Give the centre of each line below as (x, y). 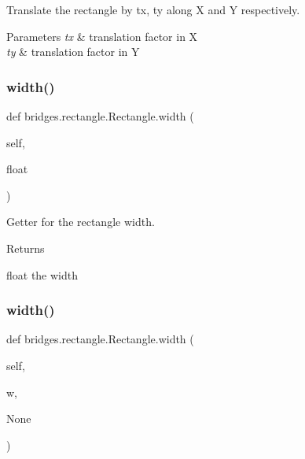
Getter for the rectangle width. (81, 222)
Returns (26, 248)
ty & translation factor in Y (73, 52)
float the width (42, 274)
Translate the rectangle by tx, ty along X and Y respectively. (153, 9)
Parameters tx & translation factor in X (102, 36)
